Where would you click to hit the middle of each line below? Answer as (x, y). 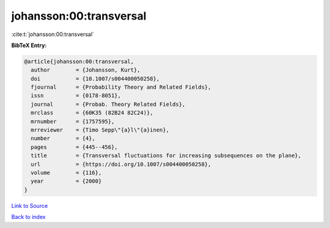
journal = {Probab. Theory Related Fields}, (108, 104)
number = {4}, (63, 138)
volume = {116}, (66, 173)
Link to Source (30, 205)
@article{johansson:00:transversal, (79, 61)
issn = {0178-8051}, (76, 96)
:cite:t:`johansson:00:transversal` (53, 34)
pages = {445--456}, (75, 147)
